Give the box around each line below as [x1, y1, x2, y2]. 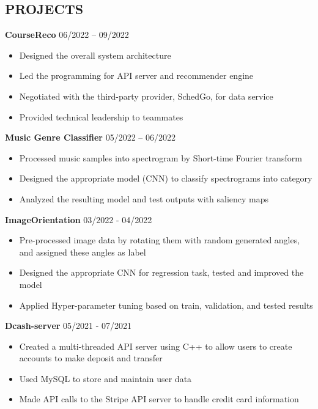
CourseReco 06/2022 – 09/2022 [5, 28, 129, 41]
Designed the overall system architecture [19, 48, 171, 61]
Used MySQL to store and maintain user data [19, 372, 192, 385]
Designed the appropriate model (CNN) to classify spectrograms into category [19, 172, 312, 185]
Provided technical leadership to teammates [19, 110, 183, 123]
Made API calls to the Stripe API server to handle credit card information [19, 392, 299, 405]
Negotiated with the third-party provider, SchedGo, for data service [19, 89, 273, 102]
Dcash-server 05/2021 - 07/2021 [5, 319, 132, 332]
